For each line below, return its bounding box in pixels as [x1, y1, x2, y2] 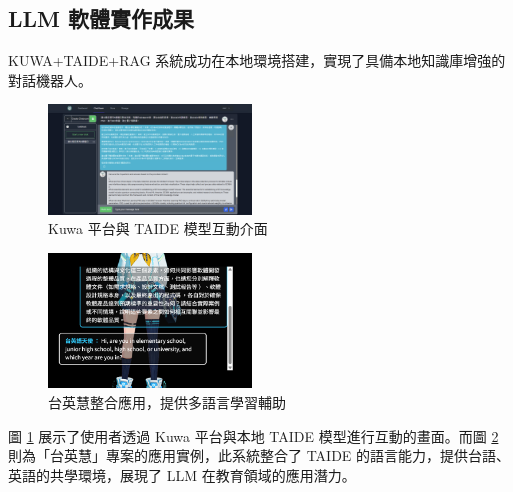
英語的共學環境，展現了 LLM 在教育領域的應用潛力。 [8, 464, 356, 485]
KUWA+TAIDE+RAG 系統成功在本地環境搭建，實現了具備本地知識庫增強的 [8, 50, 506, 71]
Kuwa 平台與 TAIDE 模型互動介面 [48, 218, 268, 239]
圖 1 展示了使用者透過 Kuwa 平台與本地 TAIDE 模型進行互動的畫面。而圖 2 [8, 425, 499, 446]
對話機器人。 [8, 69, 92, 90]
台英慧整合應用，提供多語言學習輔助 [48, 391, 286, 412]
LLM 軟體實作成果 [8, 3, 195, 34]
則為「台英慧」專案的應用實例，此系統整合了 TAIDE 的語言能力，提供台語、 [8, 445, 511, 466]
